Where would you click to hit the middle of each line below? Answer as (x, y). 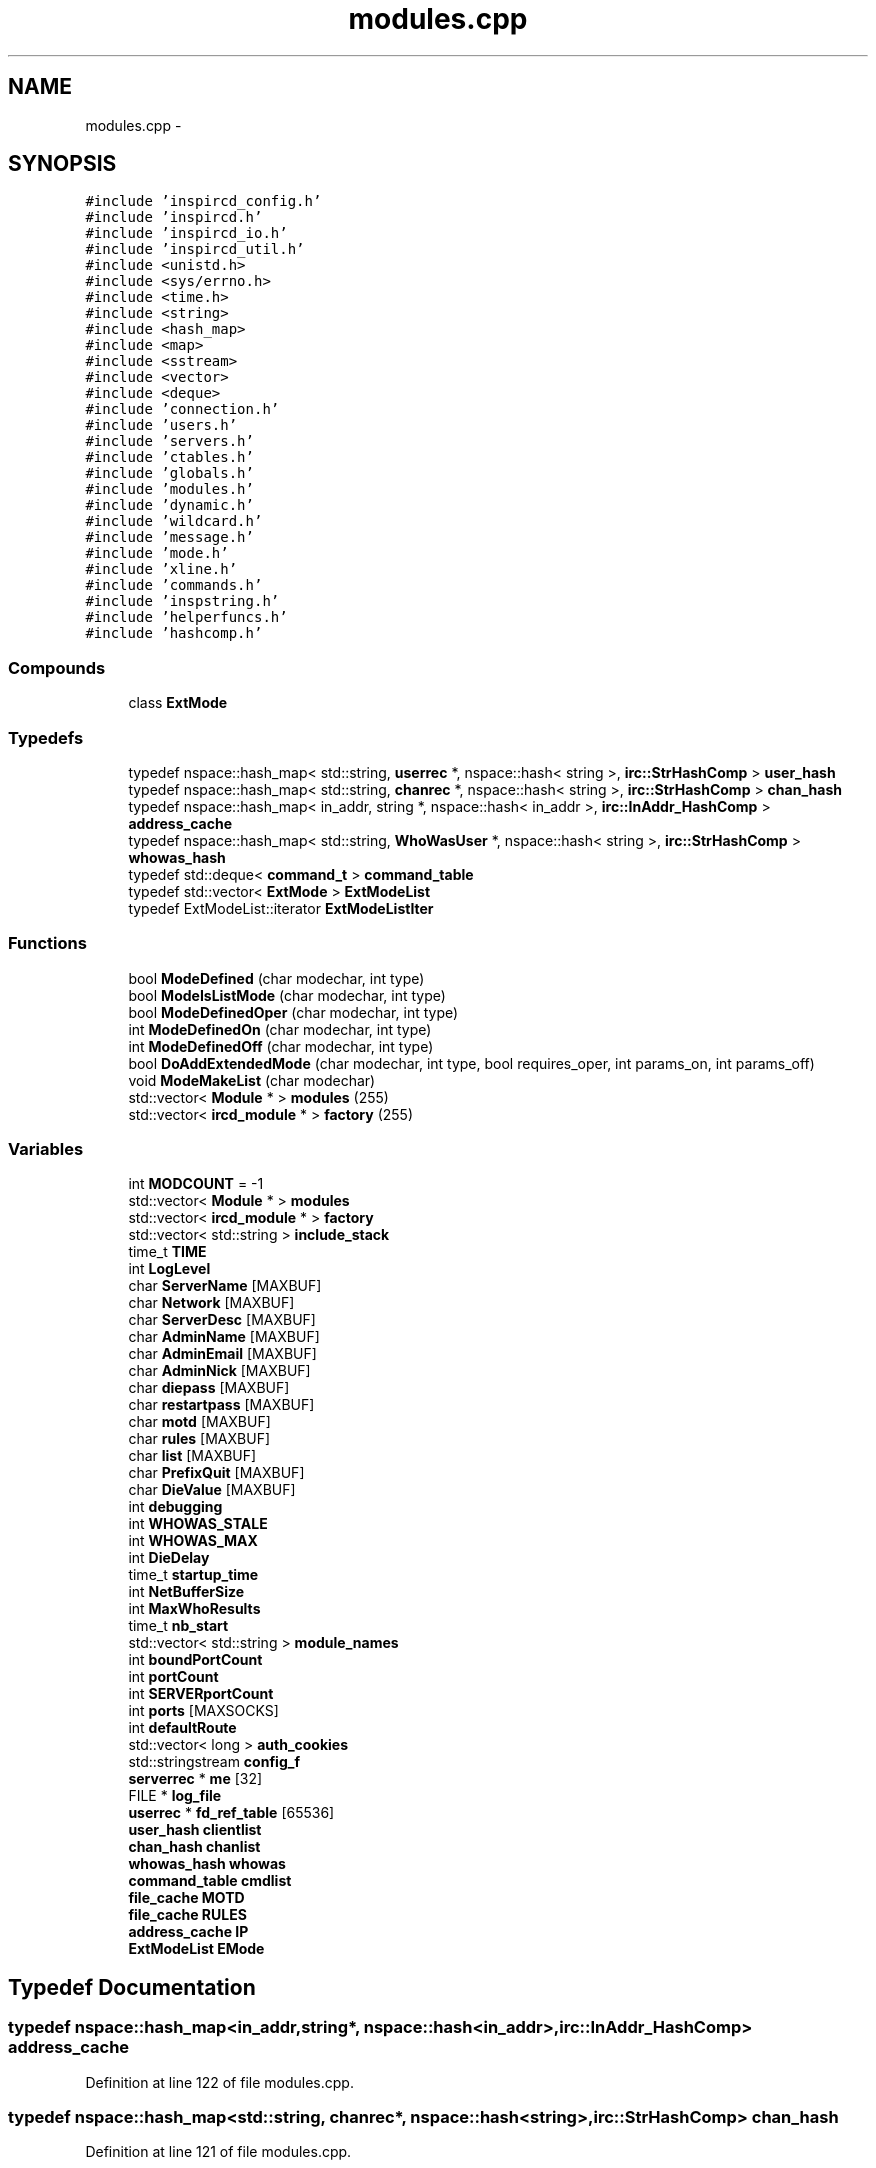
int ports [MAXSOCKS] (203, 1711)
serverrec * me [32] (195, 1779)
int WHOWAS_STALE (198, 1524)
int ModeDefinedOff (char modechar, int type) (281, 1046)
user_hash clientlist (195, 1830)
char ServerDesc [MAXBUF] (222, 1320)
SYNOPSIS (62, 164)
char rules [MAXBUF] (199, 1439)
